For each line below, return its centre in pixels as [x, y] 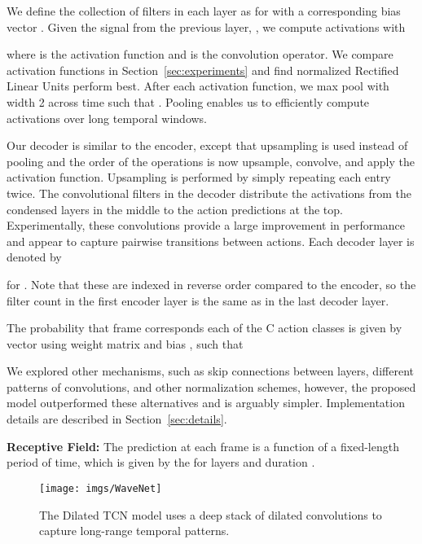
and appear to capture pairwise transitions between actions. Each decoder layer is [211, 241]
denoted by [34, 257]
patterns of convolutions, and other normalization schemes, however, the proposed [211, 386]
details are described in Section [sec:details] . [117, 419]
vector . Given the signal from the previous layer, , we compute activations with [206, 26]
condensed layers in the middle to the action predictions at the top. [175, 209]
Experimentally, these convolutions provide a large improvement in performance [206, 225]
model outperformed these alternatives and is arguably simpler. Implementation [206, 403]
